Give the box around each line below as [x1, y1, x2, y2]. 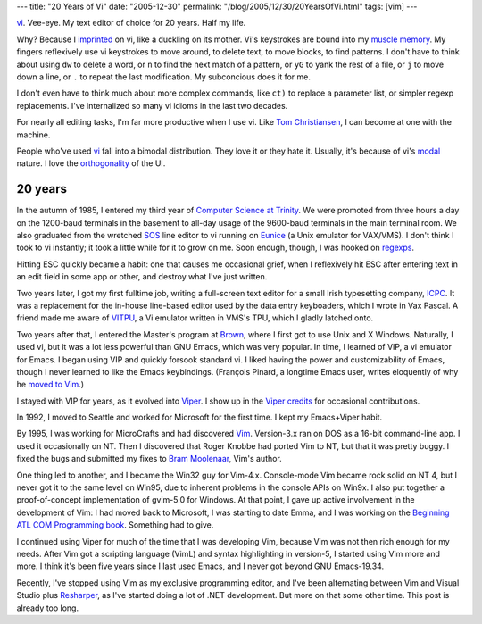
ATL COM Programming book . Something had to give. [16, 520, 214, 530]
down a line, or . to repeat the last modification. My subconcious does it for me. [16, 71, 312, 82]
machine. [16, 129, 51, 140]
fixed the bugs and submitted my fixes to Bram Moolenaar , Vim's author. [16, 453, 283, 464]
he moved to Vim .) [16, 379, 85, 390]
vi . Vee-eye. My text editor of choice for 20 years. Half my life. [16, 18, 246, 29]
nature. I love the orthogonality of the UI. [16, 158, 166, 169]
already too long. [16, 603, 79, 613]
